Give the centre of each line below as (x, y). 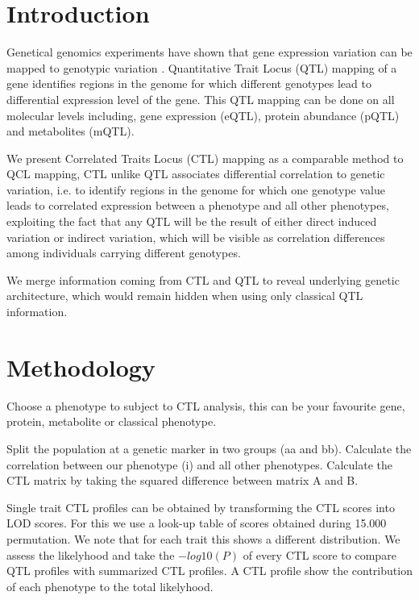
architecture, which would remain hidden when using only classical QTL (185, 296)
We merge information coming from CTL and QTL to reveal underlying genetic (203, 279)
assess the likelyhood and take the (91, 554)
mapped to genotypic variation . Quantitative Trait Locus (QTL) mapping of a (202, 67)
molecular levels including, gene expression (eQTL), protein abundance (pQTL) (203, 115)
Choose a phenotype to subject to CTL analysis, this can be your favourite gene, (206, 405)
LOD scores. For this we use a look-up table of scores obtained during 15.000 (197, 523)
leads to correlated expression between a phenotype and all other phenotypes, (198, 205)
